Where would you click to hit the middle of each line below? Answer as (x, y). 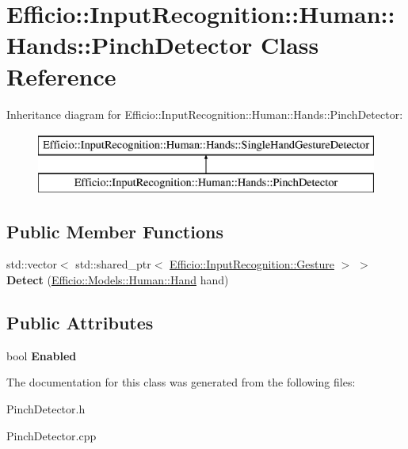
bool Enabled (42, 355)
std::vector (32, 264)
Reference (61, 76)
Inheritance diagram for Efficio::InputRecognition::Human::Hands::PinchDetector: (205, 114)
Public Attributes (80, 323)
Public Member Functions (115, 231)
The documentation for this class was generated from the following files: (181, 382)
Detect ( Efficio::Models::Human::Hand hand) (118, 280)
